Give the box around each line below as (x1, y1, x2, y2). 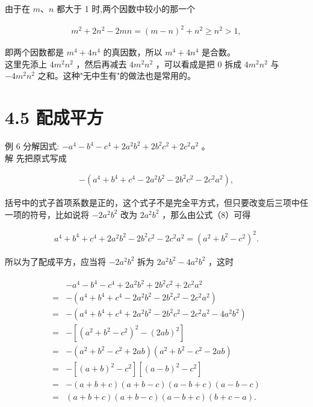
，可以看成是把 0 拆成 (155, 57, 242, 70)
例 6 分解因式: (5, 140, 60, 152)
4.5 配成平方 (5, 105, 104, 129)
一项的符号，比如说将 (5, 208, 89, 220)
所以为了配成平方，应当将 (5, 255, 106, 267)
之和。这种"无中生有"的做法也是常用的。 (37, 69, 196, 82)
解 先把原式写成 (5, 151, 67, 164)
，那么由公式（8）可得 (162, 208, 251, 220)
